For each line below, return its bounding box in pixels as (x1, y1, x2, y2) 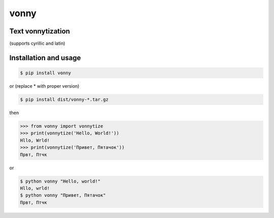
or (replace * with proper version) (9, 83, 80, 89)
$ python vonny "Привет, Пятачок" (20, 193, 106, 198)
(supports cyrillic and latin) (9, 41, 65, 47)
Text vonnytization (9, 27, 71, 35)
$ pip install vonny (20, 70, 71, 76)
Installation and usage (9, 53, 81, 62)
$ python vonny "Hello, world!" (20, 178, 101, 184)
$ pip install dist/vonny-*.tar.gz (20, 97, 109, 102)
